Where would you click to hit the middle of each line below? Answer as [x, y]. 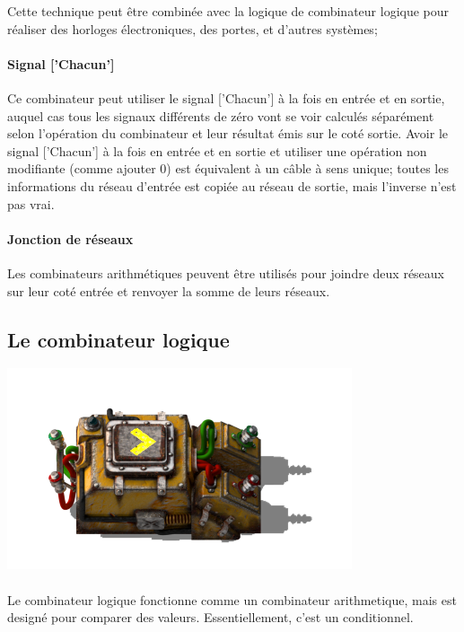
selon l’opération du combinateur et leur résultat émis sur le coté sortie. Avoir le [228, 133]
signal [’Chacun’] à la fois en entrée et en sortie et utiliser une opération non [217, 150]
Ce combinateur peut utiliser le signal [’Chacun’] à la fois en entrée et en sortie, [226, 97]
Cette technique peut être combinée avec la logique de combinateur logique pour [228, 11]
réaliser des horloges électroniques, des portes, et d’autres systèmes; [193, 28]
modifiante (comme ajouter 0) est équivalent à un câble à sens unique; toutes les [228, 168]
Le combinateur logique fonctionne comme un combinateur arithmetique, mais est [232, 599]
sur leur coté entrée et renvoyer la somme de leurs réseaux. [169, 290]
